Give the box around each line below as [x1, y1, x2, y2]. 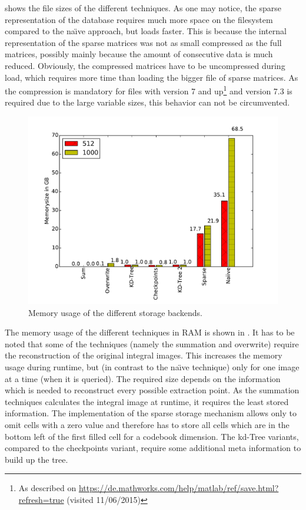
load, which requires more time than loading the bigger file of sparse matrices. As [5, 71, 298, 83]
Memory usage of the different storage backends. [28, 306, 202, 318]
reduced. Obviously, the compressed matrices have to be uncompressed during [5, 59, 285, 71]
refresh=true [18, 493, 64, 505]
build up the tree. [5, 453, 68, 465]
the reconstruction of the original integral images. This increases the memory [5, 349, 282, 361]
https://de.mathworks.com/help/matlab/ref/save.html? [78, 482, 279, 494]
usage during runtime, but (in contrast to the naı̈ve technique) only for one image [5, 360, 300, 373]
